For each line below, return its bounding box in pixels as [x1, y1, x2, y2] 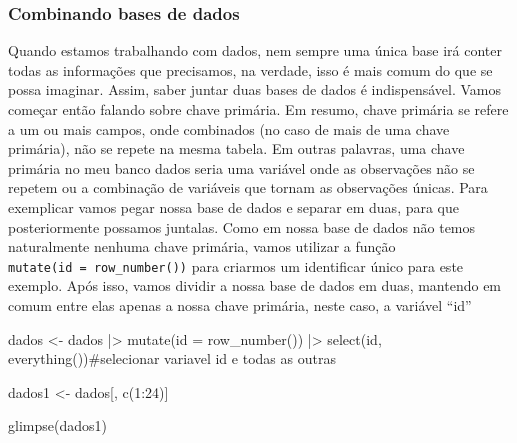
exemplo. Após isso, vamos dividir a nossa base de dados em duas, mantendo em [8, 275, 502, 296]
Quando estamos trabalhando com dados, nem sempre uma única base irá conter [8, 40, 503, 61]
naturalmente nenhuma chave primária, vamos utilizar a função [8, 236, 396, 257]
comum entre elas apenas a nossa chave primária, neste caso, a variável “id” [8, 295, 472, 315]
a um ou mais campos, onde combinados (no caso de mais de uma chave [8, 118, 450, 139]
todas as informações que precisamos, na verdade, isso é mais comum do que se [8, 59, 493, 80]
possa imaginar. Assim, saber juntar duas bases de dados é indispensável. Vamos [8, 79, 501, 100]
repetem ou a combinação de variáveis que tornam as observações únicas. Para [8, 177, 488, 198]
